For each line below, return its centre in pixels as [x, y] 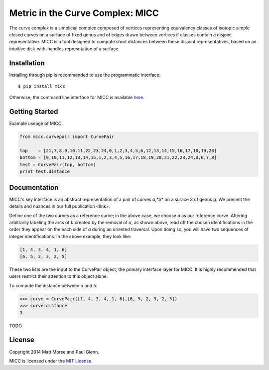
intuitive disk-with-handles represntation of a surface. [64, 49]
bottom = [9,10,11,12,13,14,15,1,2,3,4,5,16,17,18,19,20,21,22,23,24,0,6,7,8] [118, 158]
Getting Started [34, 112]
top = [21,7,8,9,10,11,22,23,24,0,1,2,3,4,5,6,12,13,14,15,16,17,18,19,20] [118, 151]
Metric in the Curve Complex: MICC [84, 13]
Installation [27, 63]
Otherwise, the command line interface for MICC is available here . [77, 98]
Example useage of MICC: [36, 123]
